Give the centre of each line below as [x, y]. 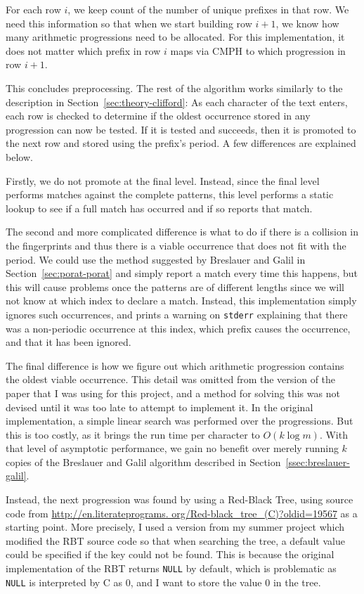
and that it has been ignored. [69, 342]
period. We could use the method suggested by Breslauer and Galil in [156, 259]
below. [19, 156]
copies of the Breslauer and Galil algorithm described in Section [143, 461]
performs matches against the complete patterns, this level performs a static [170, 194]
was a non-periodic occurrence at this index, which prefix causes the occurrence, [178, 328]
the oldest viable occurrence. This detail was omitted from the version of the [171, 379]
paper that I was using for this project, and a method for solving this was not [173, 393]
